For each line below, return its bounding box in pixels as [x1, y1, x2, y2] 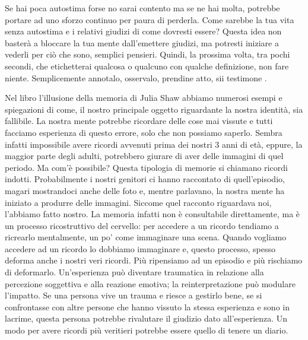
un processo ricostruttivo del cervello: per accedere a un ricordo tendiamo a [5, 219, 279, 231]
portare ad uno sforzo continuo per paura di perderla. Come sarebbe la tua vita [5, 13, 294, 26]
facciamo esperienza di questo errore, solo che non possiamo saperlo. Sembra [5, 126, 282, 138]
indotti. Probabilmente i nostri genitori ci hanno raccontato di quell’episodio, [5, 173, 285, 185]
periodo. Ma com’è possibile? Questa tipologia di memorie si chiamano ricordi [5, 161, 288, 173]
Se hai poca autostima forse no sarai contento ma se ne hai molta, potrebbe [5, 2, 280, 14]
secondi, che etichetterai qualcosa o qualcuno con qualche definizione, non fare [5, 59, 289, 72]
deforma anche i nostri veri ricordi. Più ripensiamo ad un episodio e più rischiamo [5, 254, 303, 266]
